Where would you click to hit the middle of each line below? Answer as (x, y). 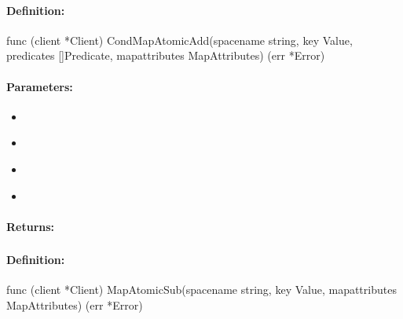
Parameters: (40, 86)
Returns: (31, 226)
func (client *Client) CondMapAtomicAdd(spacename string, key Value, (180, 40)
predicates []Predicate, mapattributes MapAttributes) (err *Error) (166, 55)
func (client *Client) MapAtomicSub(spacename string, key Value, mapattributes (201, 290)
